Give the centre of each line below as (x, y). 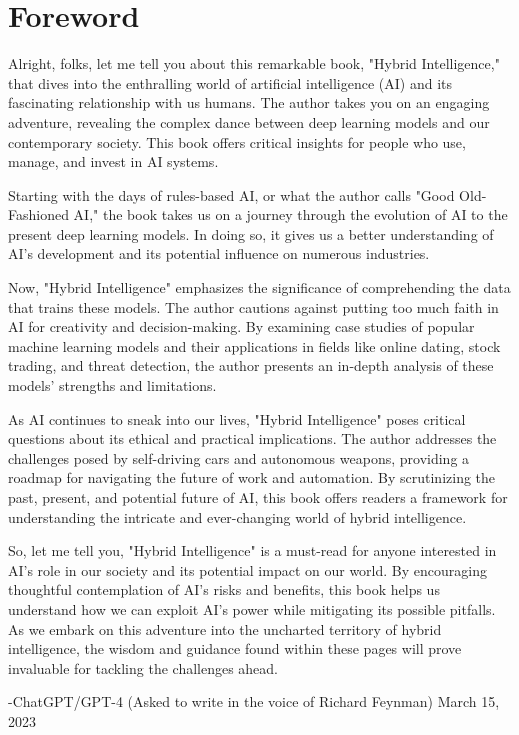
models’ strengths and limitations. (112, 385)
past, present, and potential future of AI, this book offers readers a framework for (258, 497)
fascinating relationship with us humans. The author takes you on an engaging (249, 102)
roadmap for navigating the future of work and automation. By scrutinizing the (252, 477)
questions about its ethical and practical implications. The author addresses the (252, 438)
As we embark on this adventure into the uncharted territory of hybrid (225, 628)
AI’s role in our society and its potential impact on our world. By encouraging (247, 569)
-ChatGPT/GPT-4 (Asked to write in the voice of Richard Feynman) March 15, (254, 701)
